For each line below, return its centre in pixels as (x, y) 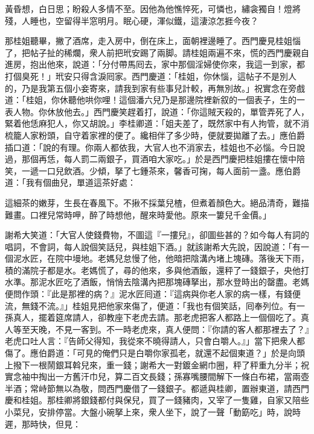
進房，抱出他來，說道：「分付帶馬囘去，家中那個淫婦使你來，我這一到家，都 (155, 64)
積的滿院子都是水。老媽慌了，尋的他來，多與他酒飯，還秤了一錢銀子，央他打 (157, 270)
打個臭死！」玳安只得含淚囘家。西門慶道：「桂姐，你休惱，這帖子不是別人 (151, 76)
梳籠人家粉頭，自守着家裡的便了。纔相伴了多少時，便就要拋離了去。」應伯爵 (155, 135)
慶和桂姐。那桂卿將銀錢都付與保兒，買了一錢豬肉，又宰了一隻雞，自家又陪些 (157, 400)
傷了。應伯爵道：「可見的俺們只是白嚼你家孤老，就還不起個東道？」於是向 (151, 353)
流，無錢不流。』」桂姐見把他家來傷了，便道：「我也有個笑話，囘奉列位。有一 (155, 305)
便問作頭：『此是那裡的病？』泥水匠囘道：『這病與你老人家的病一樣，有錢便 (153, 294)
